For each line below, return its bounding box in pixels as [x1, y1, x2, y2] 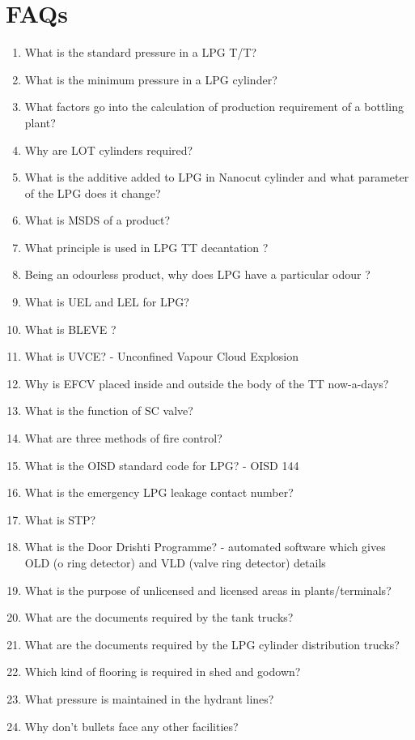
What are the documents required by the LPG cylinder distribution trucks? [24, 635, 400, 652]
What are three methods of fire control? [24, 430, 222, 447]
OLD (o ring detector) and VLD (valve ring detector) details [24, 554, 326, 571]
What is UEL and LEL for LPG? [24, 293, 189, 310]
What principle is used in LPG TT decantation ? [24, 238, 269, 255]
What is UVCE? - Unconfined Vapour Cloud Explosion [24, 348, 299, 365]
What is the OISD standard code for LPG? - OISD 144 [24, 456, 299, 473]
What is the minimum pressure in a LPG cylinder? [24, 71, 277, 88]
